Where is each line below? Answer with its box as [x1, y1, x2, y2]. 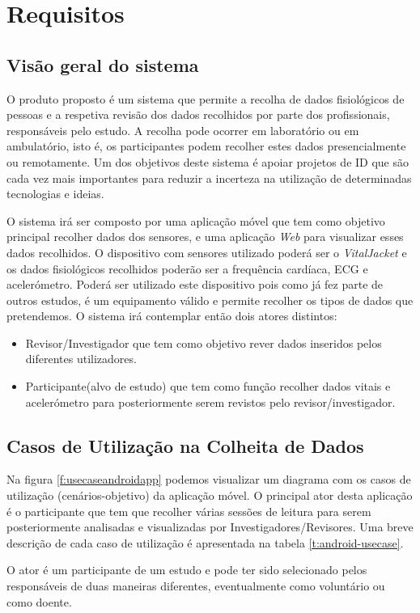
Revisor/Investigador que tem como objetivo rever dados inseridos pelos [25, 334, 382, 351]
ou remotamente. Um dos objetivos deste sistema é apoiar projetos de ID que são [6, 153, 409, 170]
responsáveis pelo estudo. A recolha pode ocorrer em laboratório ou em [6, 121, 359, 138]
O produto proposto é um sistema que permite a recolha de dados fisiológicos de [6, 90, 405, 107]
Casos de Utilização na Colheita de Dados [6, 433, 364, 458]
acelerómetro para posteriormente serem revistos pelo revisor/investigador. [25, 393, 396, 410]
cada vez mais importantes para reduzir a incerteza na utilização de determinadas [6, 169, 412, 186]
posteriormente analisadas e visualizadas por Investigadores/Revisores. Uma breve [6, 518, 414, 535]
